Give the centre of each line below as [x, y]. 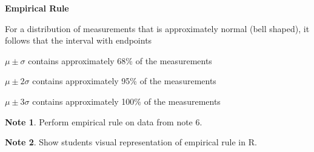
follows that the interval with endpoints [78, 40]
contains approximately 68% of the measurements [120, 60]
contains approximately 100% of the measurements [126, 101]
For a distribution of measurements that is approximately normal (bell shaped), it [157, 28]
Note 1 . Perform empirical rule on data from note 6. [104, 121]
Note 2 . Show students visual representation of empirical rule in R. [131, 142]
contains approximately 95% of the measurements [124, 81]
